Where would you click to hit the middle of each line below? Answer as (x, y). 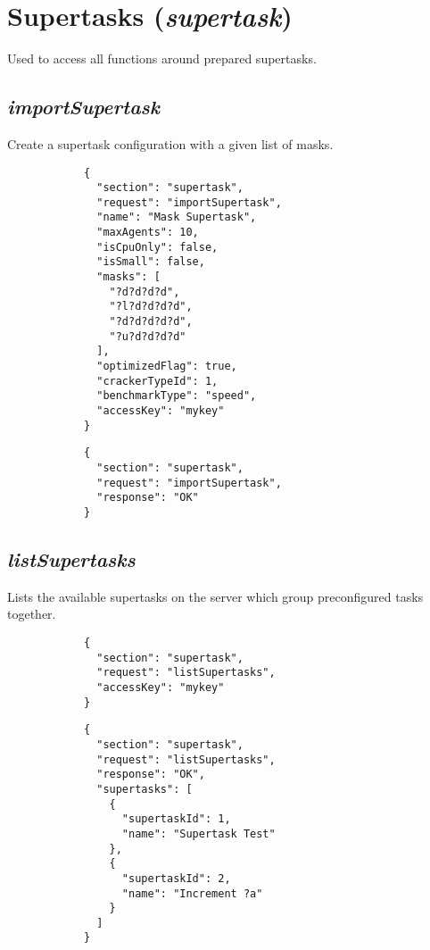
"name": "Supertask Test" (198, 833)
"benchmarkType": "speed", (177, 396)
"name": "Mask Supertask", (177, 217)
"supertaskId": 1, (176, 819)
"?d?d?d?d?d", (151, 322)
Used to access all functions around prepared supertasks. (162, 58)
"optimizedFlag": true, (167, 367)
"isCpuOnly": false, (157, 247)
